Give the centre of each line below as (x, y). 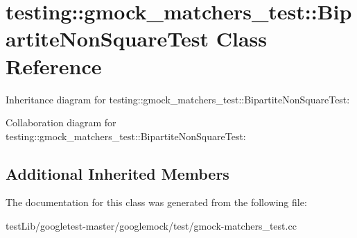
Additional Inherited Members (117, 173)
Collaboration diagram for (61, 122)
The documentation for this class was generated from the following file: (156, 202)
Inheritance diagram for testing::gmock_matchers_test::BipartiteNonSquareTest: (178, 99)
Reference (54, 66)
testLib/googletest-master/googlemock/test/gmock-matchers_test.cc (151, 226)
